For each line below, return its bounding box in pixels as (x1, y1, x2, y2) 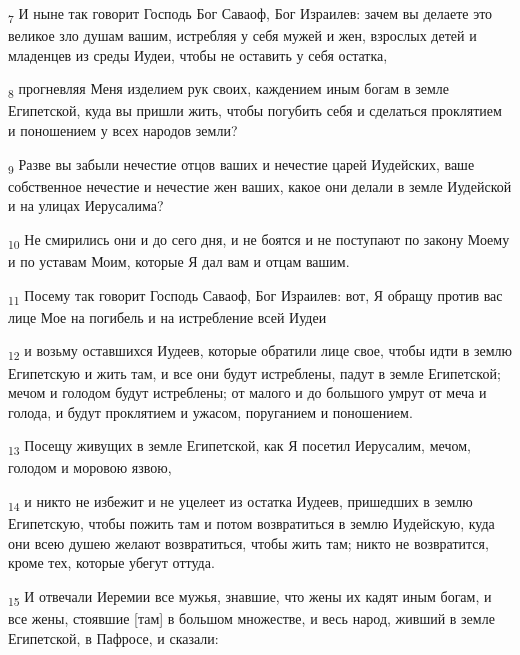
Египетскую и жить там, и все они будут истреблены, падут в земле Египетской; (8, 362, 501, 383)
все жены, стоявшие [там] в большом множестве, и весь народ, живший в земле (8, 608, 495, 629)
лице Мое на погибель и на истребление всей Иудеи (8, 306, 327, 327)
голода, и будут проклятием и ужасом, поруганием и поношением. (8, 401, 413, 422)
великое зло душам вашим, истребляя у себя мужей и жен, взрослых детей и (8, 25, 477, 46)
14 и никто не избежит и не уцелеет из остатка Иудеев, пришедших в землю (8, 491, 473, 514)
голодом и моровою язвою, (8, 457, 172, 478)
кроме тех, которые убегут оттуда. (8, 552, 215, 573)
